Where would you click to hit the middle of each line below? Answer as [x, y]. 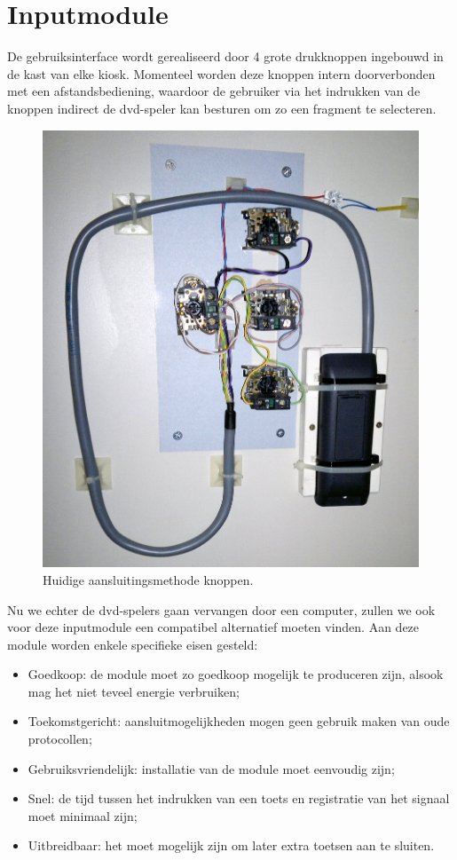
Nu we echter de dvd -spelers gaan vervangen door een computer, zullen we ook [221, 609]
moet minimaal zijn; [83, 815]
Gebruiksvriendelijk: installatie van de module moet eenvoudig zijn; [211, 768]
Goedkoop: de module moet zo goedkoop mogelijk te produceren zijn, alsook [236, 674]
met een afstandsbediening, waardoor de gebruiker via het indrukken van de [214, 91]
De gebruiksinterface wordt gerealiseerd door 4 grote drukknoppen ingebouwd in [225, 56]
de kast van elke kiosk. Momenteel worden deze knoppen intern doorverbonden [221, 73]
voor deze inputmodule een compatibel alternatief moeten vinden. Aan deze [213, 627]
